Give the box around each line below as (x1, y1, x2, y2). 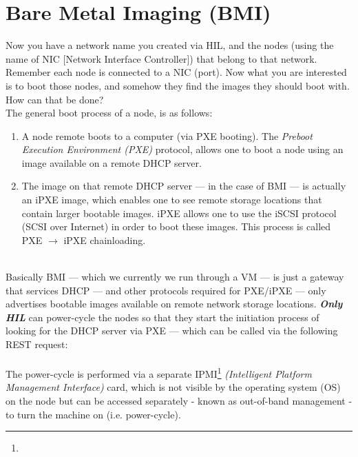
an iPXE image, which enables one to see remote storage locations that (21, 192, 322, 207)
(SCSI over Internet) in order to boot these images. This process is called (21, 219, 331, 234)
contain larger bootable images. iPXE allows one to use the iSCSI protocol (21, 205, 337, 220)
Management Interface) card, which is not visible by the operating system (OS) (6, 380, 341, 394)
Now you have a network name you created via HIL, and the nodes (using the (6, 38, 334, 52)
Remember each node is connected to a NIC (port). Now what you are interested (6, 65, 347, 79)
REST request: (6, 337, 68, 351)
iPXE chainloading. (63, 232, 146, 247)
